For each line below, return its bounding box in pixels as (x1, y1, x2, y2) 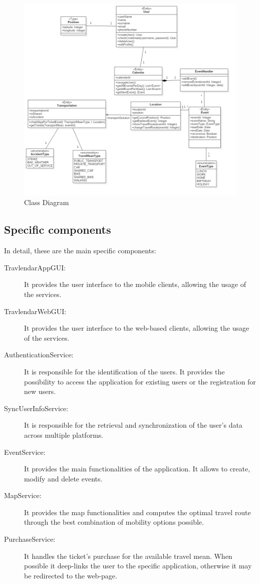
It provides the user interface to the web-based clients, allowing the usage (24, 323, 249, 333)
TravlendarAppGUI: (4, 262, 66, 272)
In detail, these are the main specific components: (4, 245, 156, 256)
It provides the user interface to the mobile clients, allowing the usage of (24, 279, 246, 289)
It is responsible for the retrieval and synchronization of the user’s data (24, 420, 242, 430)
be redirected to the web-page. (24, 570, 117, 580)
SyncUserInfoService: (4, 403, 69, 413)
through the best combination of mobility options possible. (24, 517, 204, 527)
